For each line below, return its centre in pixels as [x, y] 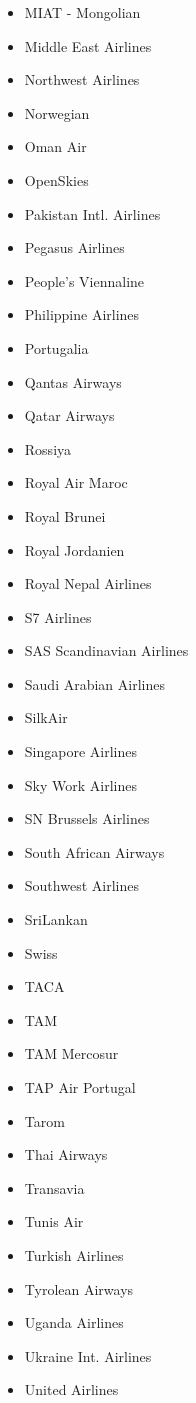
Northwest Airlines [82, 79]
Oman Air [55, 146]
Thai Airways [66, 1154]
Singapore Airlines [80, 751]
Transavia [54, 1187]
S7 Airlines [58, 616]
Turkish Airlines [74, 1254]
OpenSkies [56, 179]
